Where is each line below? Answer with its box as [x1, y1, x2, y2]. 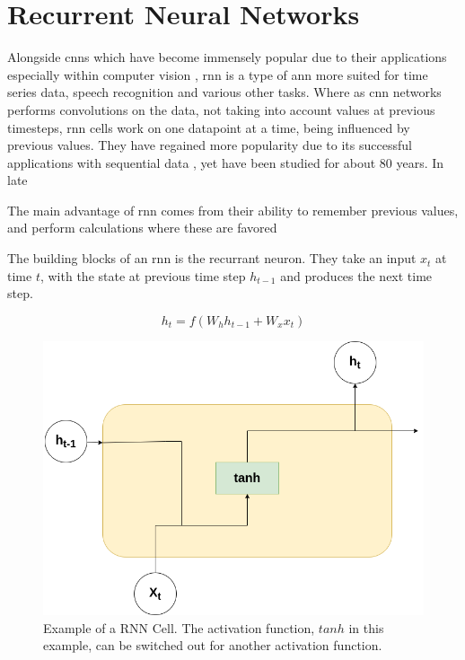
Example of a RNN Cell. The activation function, [43, 618, 315, 637]
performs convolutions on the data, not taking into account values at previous [7, 100, 435, 119]
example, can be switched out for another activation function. [43, 636, 382, 655]
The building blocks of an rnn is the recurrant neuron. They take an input [7, 249, 417, 268]
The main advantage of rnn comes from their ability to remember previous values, [7, 200, 459, 219]
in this [348, 618, 384, 637]
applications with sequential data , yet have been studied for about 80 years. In [7, 153, 444, 172]
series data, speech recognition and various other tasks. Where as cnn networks [7, 83, 442, 101]
